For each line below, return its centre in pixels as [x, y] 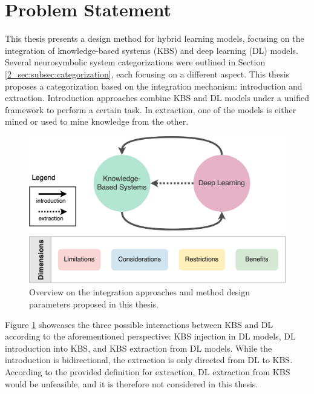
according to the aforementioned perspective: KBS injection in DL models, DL [150, 336]
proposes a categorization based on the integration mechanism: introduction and [154, 86]
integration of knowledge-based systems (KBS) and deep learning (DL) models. [152, 50]
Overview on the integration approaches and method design [140, 292]
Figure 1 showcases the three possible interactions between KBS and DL [139, 324]
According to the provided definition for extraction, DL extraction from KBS [148, 371]
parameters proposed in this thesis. [94, 304]
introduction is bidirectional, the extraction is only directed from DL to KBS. [149, 360]
